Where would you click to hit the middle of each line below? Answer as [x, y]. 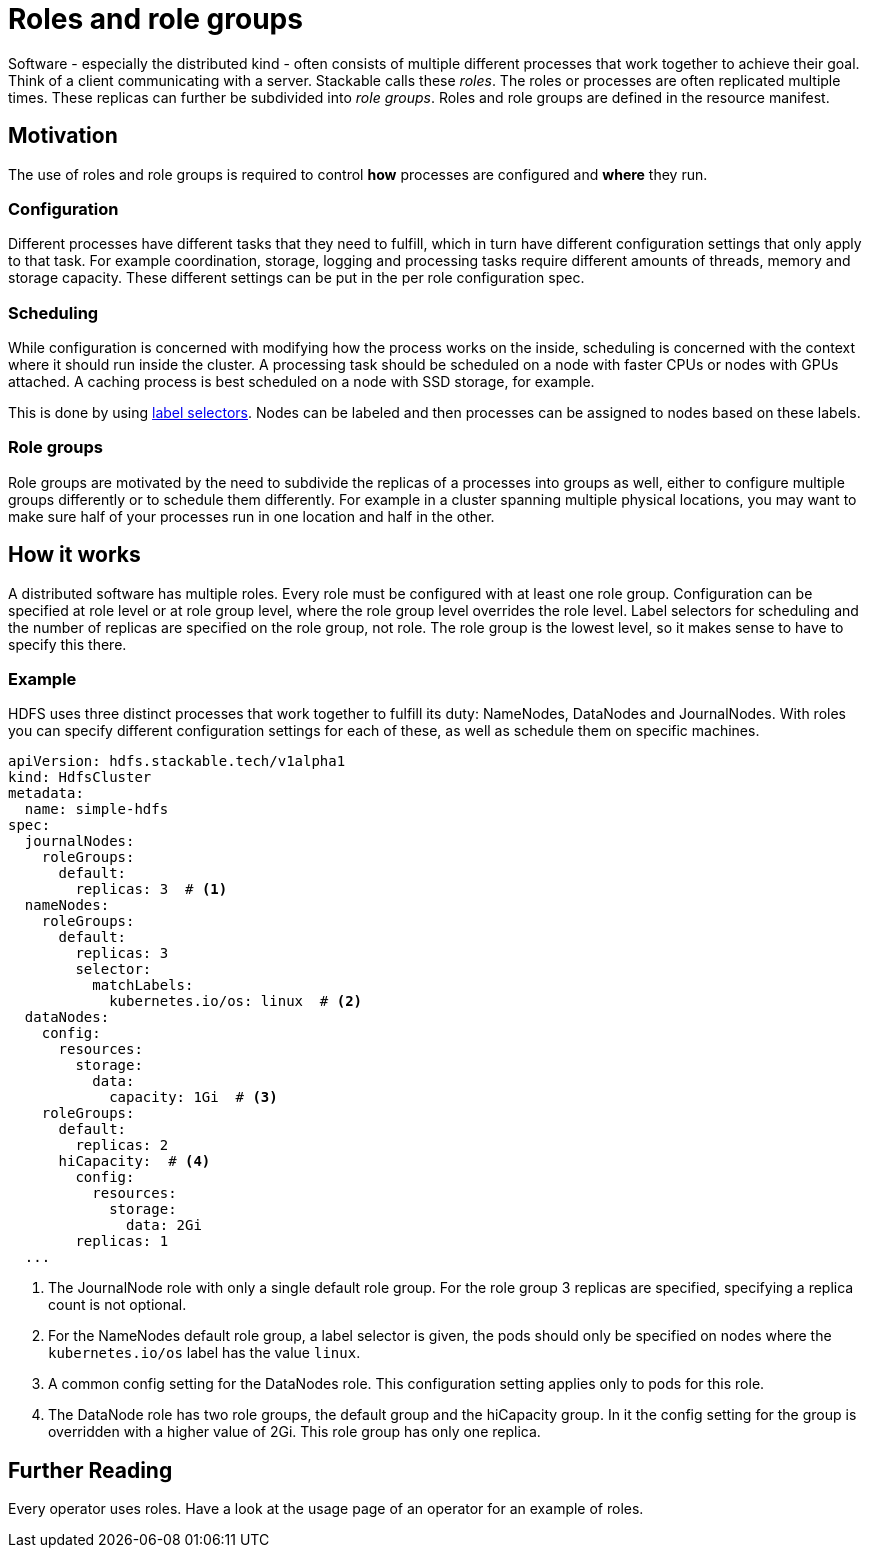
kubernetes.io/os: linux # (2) [236, 1001]
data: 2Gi [164, 1225]
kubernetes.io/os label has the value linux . [204, 1353]
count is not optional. [117, 1305]
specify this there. [67, 644]
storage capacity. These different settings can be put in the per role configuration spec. [296, 278]
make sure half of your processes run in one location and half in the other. [251, 516]
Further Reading [90, 1470]
